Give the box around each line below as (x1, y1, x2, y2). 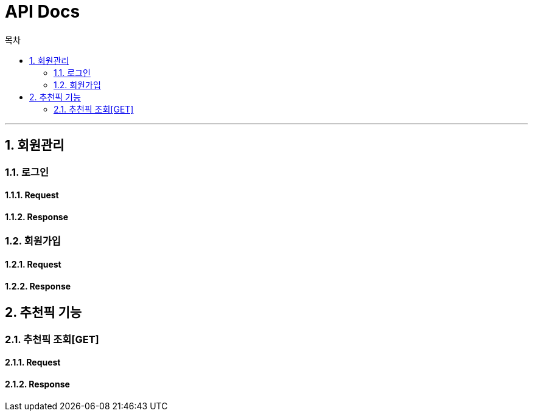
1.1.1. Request (5, 190, 59, 201)
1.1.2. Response (5, 211, 69, 222)
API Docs (5, 1, 80, 22)
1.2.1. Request (5, 259, 61, 270)
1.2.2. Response (5, 280, 71, 291)
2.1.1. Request (5, 357, 61, 368)
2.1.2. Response (5, 378, 70, 389)
